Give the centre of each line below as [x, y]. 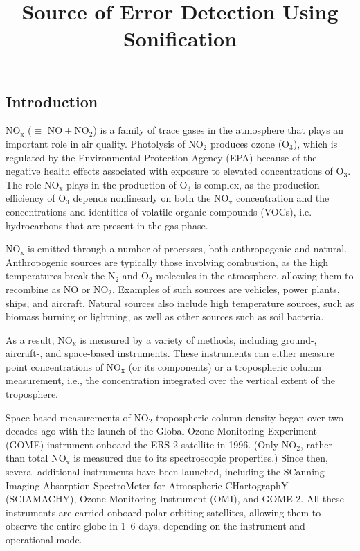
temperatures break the [55, 275]
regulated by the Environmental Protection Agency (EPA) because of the [161, 157]
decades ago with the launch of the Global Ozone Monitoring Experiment [162, 431]
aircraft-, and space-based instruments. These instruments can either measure [170, 353]
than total [27, 458]
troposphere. [32, 394]
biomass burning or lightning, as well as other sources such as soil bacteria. [165, 316]
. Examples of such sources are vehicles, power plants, [226, 289]
